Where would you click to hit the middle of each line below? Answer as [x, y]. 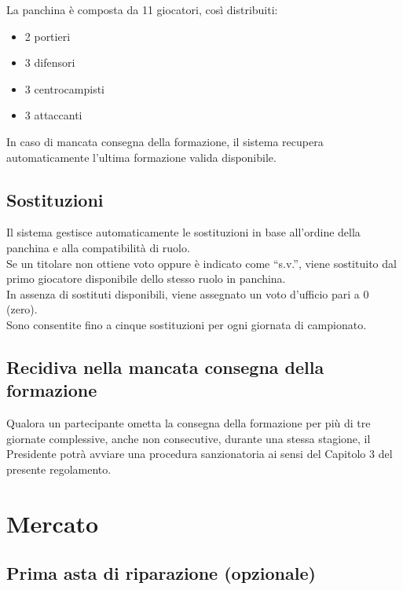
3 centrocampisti [65, 88]
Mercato [53, 523]
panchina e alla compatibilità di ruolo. [98, 247]
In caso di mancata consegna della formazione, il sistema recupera [165, 141]
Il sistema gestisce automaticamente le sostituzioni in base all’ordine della [183, 232]
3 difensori [50, 62]
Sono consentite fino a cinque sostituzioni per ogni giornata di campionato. [187, 324]
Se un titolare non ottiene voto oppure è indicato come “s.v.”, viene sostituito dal [201, 263]
